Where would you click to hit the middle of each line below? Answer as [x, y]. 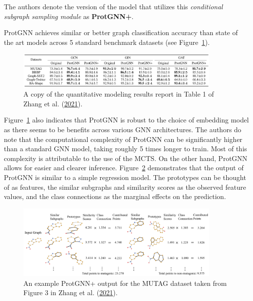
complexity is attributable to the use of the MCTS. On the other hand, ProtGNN [126, 158]
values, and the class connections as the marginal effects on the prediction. [115, 196]
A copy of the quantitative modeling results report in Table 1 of [119, 94]
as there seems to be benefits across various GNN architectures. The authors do [123, 129]
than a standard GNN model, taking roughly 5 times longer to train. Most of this [126, 149]
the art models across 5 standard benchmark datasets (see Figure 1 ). [107, 42]
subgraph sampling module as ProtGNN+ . [69, 16]
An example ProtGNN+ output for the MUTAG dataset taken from [125, 283]
